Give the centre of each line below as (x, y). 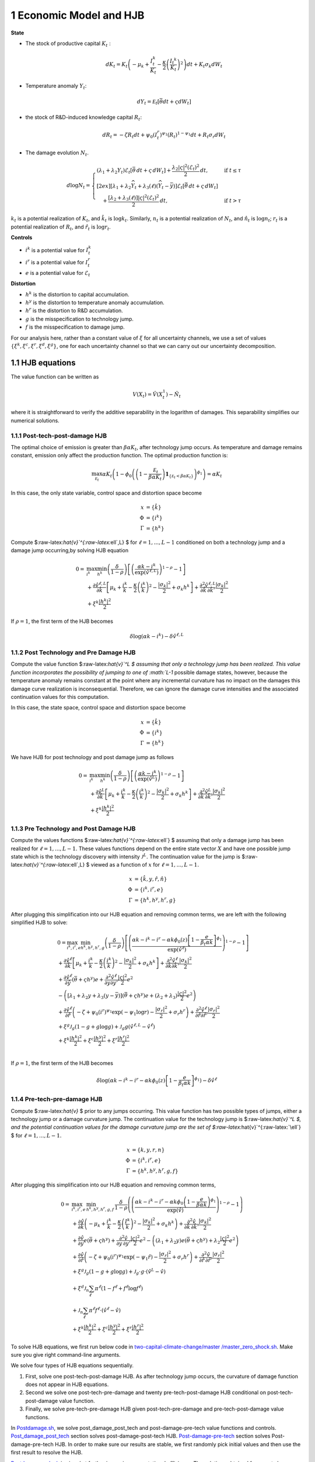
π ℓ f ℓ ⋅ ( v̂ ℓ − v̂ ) (105, 1310)
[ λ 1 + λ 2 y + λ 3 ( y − (91, 996)
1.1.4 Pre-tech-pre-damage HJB (57, 1099)
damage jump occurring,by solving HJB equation (69, 550)
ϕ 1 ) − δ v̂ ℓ (206, 1080)
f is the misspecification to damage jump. (75, 327)
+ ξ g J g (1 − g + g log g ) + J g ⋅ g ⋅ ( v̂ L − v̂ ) (119, 1271)
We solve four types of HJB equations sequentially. (72, 1366)
